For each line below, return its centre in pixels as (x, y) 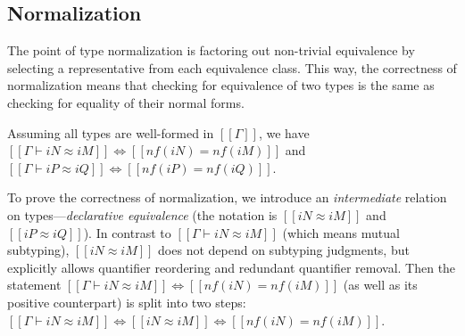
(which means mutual (341, 232)
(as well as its (380, 285)
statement (34, 285)
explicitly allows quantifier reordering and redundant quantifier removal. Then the (232, 267)
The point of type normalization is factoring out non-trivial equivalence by (211, 50)
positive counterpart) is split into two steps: (127, 302)
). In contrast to (127, 232)
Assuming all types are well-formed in (111, 132)
